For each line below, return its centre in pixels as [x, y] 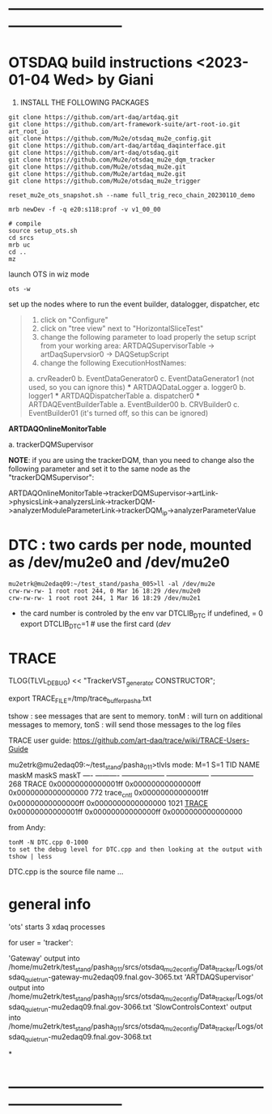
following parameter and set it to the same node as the [100, 469]
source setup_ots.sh [43, 231]
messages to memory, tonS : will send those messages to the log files [125, 724]
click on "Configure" [74, 320]
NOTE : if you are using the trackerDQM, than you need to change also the [132, 461]
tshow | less [30, 856]
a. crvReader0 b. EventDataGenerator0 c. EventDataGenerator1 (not [141, 379]
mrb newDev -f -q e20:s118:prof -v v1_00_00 [85, 210]
